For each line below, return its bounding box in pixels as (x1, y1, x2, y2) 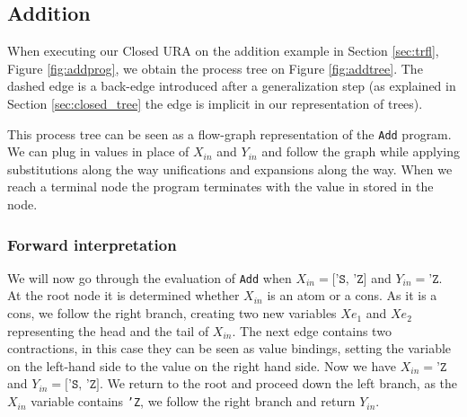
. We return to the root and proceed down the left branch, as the (99, 374, 458, 393)
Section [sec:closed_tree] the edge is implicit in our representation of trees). (7, 93, 423, 112)
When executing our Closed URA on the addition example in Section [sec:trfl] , (7, 41, 439, 60)
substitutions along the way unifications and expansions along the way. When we (7, 159, 453, 178)
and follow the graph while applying (261, 142, 460, 161)
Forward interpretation (7, 233, 177, 255)
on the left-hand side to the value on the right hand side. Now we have (7, 356, 397, 375)
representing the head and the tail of (7, 321, 209, 340)
